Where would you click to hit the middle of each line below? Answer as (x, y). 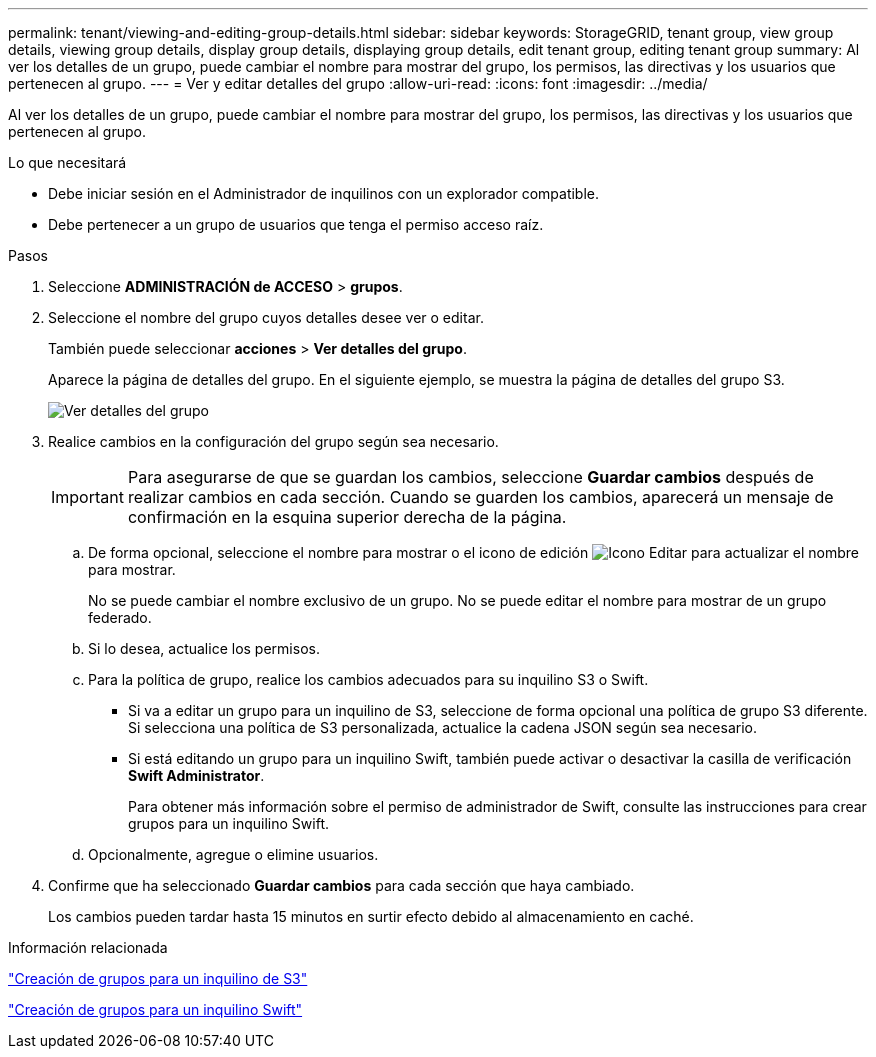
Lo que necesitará (67, 162)
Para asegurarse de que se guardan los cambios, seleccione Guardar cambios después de (470, 477)
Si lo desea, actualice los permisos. (204, 648)
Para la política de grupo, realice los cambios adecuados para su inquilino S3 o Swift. (368, 679)
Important (87, 497)
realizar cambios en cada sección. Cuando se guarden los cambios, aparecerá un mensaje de (480, 497)
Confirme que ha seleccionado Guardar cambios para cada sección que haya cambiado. (341, 885)
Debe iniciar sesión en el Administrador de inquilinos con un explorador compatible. (324, 193)
